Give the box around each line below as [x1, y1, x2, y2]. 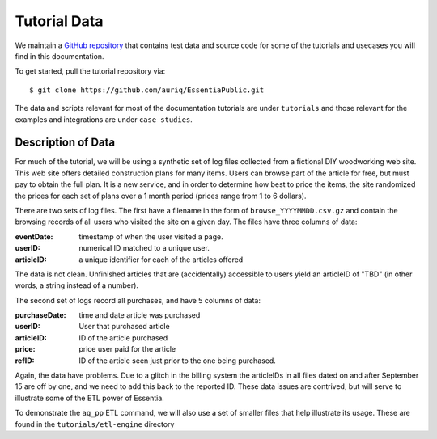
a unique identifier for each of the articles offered [78, 255, 244, 264]
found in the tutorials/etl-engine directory [15, 419, 175, 428]
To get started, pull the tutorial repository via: [15, 66, 166, 76]
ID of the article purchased [78, 332, 168, 343]
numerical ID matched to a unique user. [78, 243, 210, 253]
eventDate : [15, 231, 53, 242]
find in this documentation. [15, 51, 104, 61]
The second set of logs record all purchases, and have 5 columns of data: [15, 295, 261, 305]
